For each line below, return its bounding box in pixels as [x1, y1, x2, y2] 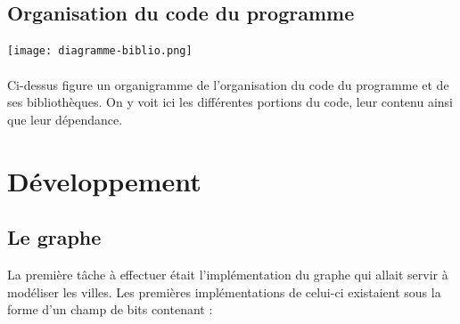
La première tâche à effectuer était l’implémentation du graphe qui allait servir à [7, 264, 448, 283]
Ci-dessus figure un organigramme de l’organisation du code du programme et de [7, 75, 449, 93]
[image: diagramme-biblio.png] [7, 45, 193, 58]
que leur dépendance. [7, 109, 123, 128]
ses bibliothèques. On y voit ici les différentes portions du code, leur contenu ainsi [7, 93, 453, 111]
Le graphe [7, 223, 102, 251]
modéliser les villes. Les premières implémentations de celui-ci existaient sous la [7, 282, 441, 301]
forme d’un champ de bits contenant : [7, 300, 213, 319]
